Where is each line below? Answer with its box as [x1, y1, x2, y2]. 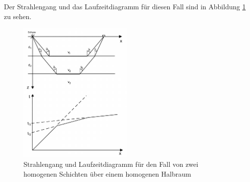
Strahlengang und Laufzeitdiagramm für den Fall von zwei [23, 159, 199, 169]
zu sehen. [4, 11, 32, 21]
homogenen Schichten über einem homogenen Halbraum [23, 168, 191, 179]
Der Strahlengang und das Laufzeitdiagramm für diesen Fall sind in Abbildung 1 [4, 1, 246, 11]
